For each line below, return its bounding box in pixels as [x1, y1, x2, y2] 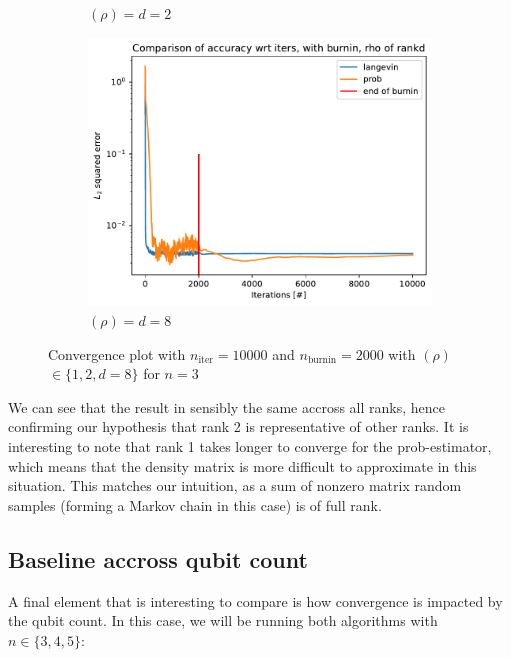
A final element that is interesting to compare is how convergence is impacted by [8, 590, 503, 611]
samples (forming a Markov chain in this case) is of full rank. [8, 494, 382, 515]
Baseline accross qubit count [8, 543, 308, 574]
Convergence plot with [48, 343, 186, 364]
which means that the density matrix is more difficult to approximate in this [8, 455, 477, 476]
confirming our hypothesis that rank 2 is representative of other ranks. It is [8, 416, 469, 437]
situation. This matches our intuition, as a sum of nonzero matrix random [8, 475, 462, 496]
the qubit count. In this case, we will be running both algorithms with [8, 610, 438, 631]
